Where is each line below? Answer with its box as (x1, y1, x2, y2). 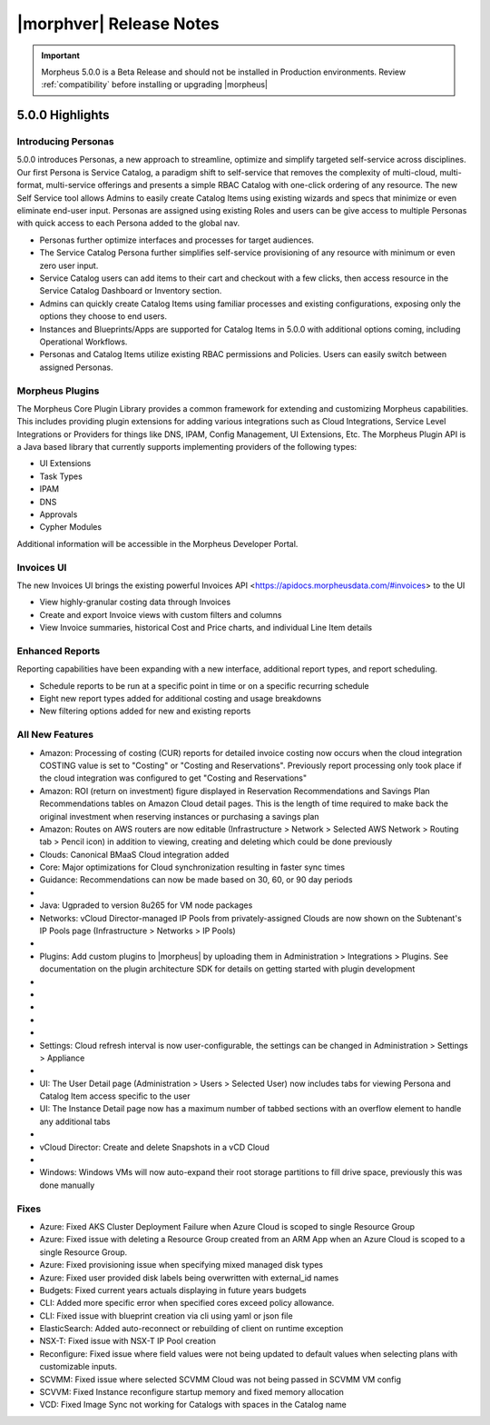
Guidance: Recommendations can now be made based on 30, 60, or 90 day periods (39, 874, 353, 885)
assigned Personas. (39, 362, 113, 373)
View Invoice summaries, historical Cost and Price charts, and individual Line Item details (39, 623, 372, 633)
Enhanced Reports (16, 644, 101, 657)
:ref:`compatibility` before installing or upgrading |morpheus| (41, 79, 268, 90)
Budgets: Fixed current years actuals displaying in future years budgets (39, 1284, 308, 1295)
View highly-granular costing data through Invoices (39, 596, 231, 608)
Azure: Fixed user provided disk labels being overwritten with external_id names (39, 1272, 339, 1283)
